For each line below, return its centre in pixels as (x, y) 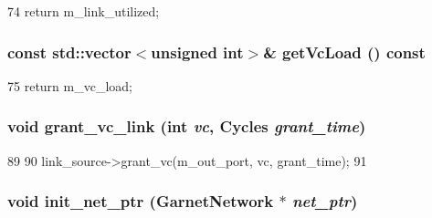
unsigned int (197, 52)
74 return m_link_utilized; (84, 11)
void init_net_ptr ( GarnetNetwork (141, 201)
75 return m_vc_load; (70, 85)
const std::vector (69, 52)
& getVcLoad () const (344, 52)
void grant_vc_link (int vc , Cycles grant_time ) (187, 126)
